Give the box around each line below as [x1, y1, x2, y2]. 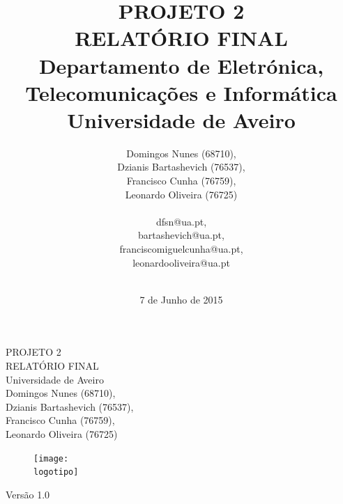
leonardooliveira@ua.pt [132, 255, 230, 269]
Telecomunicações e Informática [25, 78, 337, 107]
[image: [33, 453, 69, 464]
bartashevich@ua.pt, [138, 228, 224, 242]
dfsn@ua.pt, [155, 214, 207, 228]
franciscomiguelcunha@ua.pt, [119, 242, 243, 256]
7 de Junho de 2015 [139, 292, 223, 306]
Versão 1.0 [6, 487, 50, 501]
